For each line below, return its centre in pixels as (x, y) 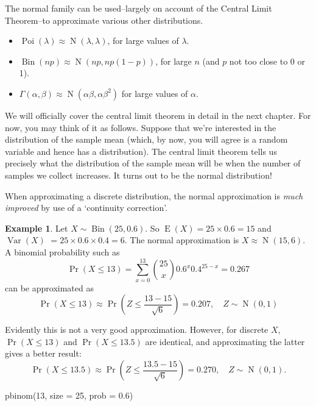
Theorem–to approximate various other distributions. (104, 20)
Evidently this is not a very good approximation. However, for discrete (137, 329)
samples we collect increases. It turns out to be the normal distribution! (139, 175)
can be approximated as (49, 287)
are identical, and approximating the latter (225, 341)
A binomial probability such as (62, 251)
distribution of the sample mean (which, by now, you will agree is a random (146, 139)
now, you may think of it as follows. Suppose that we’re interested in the (141, 127)
